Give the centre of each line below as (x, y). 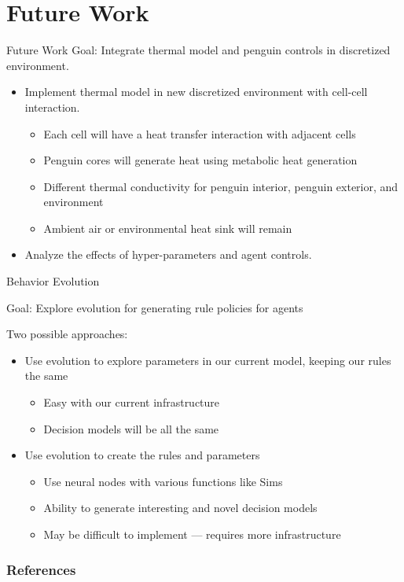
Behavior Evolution (53, 281)
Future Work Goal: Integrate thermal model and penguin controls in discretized (198, 50)
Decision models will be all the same (131, 428)
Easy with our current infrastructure (132, 402)
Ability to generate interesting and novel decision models (180, 508)
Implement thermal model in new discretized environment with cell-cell (196, 92)
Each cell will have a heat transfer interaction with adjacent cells (200, 133)
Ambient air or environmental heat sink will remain (168, 228)
